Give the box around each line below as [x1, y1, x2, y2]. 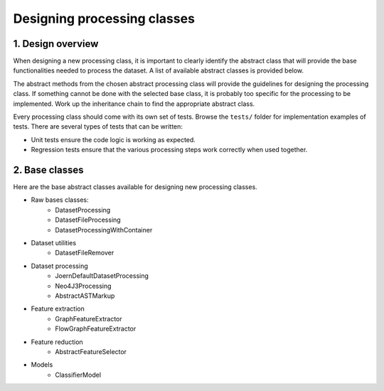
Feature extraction [31, 304, 85, 313]
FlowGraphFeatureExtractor [55, 324, 137, 333]
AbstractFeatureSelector [55, 347, 127, 355]
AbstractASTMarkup [55, 291, 115, 300]
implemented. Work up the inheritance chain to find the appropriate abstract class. [13, 100, 255, 108]
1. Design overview [13, 38, 99, 50]
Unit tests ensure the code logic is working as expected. [31, 135, 196, 144]
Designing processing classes [13, 11, 196, 26]
